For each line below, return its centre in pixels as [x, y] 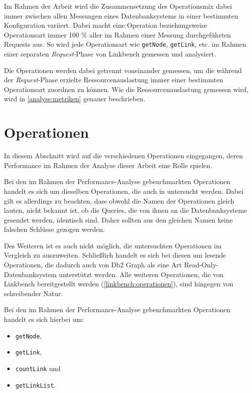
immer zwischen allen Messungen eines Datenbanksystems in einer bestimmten [121, 15]
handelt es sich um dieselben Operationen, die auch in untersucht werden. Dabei [124, 191]
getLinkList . [36, 384]
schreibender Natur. [34, 293]
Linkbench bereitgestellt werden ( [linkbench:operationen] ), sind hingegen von [119, 284]
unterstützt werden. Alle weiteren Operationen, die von [141, 274]
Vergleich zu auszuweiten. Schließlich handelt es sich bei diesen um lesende [115, 255]
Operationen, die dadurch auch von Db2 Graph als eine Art [93, 265]
